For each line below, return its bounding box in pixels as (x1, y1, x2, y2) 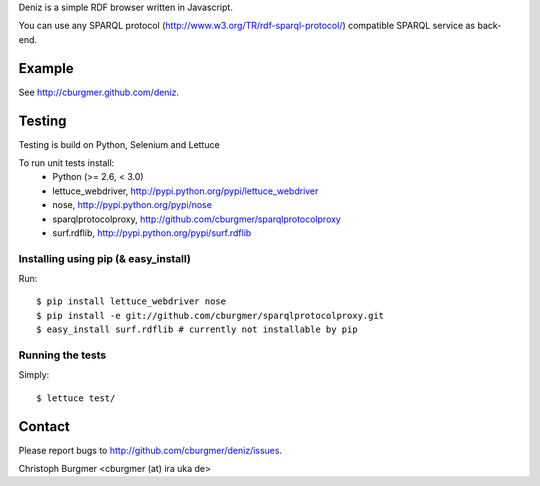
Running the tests (18, 348, 107, 362)
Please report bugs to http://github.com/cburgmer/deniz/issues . (18, 444, 283, 456)
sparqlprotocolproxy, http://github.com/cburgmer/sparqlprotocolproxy (52, 213, 342, 225)
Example (18, 60, 74, 77)
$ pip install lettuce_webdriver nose (36, 296, 227, 307)
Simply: (18, 369, 50, 381)
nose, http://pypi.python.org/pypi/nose (52, 199, 212, 211)
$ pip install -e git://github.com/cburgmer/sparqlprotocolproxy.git (36, 310, 385, 321)
